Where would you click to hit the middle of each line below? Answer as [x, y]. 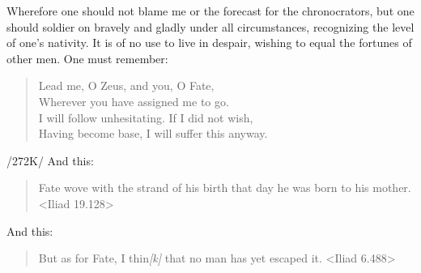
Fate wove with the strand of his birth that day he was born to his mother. [225, 188]
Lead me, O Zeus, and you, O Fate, [126, 85]
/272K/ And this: [50, 160]
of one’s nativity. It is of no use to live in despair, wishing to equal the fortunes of [209, 43]
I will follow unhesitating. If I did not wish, [146, 117]
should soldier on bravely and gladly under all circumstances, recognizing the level [210, 26]
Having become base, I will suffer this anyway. [153, 133]
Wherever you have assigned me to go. [134, 101]
